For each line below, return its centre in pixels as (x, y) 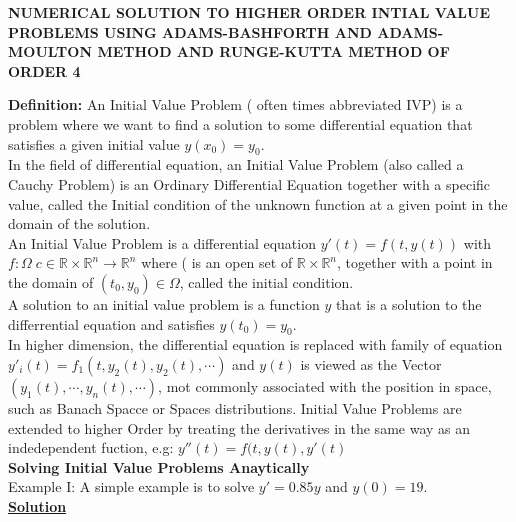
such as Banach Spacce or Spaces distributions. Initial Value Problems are (235, 407)
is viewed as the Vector (371, 363)
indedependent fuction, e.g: (91, 447)
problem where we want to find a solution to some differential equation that (240, 123)
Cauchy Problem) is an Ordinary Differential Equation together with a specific (249, 183)
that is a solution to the (408, 303)
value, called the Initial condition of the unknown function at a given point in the (258, 203)
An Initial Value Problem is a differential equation (162, 242)
